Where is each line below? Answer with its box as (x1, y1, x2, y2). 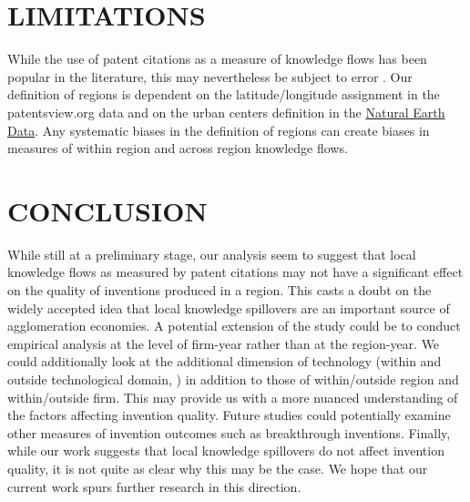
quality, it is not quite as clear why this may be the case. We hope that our (7, 458, 428, 477)
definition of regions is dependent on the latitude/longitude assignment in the (7, 85, 440, 104)
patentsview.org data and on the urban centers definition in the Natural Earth (7, 102, 445, 121)
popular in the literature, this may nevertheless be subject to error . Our (7, 67, 413, 86)
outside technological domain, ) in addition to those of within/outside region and (7, 369, 459, 388)
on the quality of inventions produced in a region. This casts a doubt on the (7, 281, 432, 299)
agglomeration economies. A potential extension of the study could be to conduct (7, 316, 461, 335)
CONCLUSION (7, 191, 208, 229)
